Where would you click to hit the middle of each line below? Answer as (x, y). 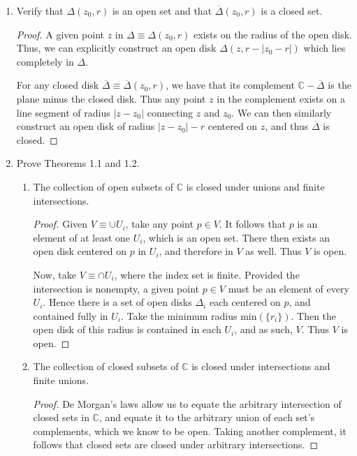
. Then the (314, 315)
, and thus (287, 126)
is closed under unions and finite (255, 186)
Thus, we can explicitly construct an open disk (116, 48)
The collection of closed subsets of (106, 366)
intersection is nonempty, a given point (116, 288)
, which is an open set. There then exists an (236, 237)
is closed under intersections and (261, 366)
